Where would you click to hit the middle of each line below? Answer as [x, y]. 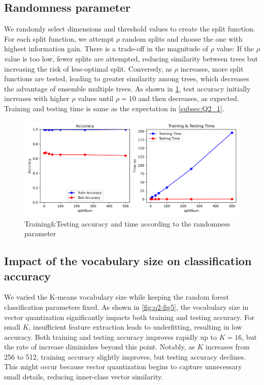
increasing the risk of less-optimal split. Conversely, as [88, 68]
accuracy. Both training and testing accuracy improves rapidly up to [111, 336]
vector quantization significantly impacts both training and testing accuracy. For [129, 317]
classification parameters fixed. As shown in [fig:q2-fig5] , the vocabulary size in [126, 307]
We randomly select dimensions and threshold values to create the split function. [130, 29]
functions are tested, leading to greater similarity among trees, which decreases [127, 78]
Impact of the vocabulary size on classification [128, 261]
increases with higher [37, 98]
